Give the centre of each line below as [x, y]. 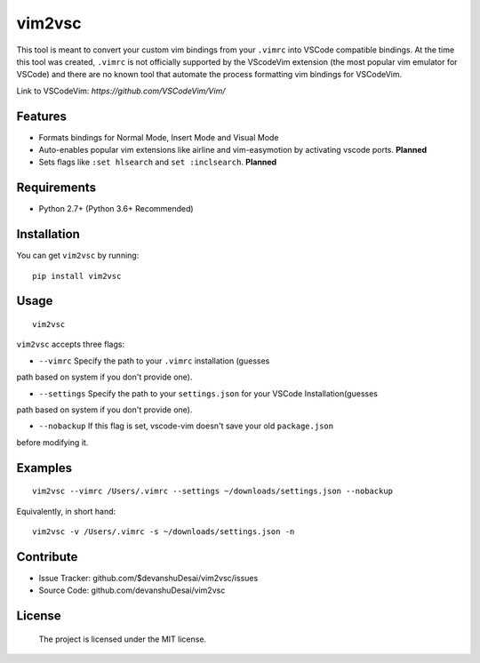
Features [41, 116]
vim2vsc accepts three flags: [70, 344]
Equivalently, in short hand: [66, 511]
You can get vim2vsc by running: [78, 256]
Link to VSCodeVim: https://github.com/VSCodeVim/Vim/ [121, 91]
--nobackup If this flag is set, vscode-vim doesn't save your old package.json [186, 426]
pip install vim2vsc [77, 276]
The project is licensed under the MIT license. [123, 639]
